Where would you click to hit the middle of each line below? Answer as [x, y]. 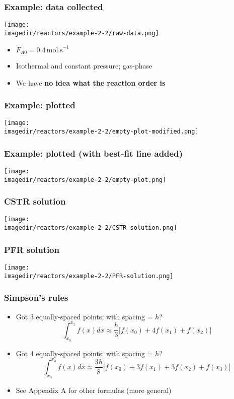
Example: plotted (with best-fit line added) [93, 153]
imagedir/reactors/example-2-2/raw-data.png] [82, 33]
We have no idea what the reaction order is [91, 82]
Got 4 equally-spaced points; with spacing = [84, 353]
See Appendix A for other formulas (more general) [94, 390]
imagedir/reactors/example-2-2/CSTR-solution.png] [91, 228]
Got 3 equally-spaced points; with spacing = [84, 316]
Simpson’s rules [36, 297]
